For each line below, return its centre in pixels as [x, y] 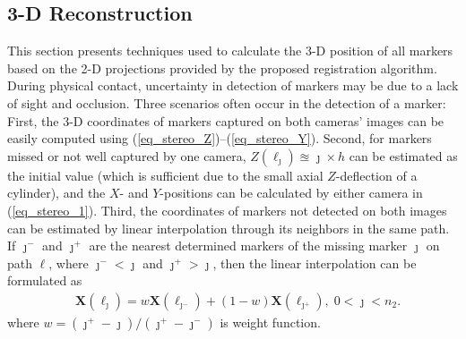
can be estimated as [403, 155]
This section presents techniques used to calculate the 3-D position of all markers [230, 51]
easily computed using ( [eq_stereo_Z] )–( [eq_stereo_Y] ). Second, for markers [220, 138]
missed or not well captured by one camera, [127, 155]
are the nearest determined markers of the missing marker [248, 246]
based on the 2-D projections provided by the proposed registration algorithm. [222, 68]
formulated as [45, 280]
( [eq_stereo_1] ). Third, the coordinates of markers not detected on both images [227, 210]
